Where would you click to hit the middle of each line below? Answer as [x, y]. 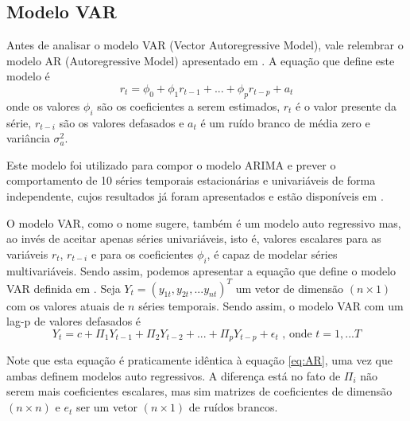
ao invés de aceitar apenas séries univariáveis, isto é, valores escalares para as [194, 238]
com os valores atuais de [66, 305]
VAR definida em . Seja [64, 288]
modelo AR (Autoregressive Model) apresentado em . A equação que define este [201, 60]
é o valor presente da [346, 105]
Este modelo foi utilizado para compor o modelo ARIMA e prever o [171, 164]
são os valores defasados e [122, 122]
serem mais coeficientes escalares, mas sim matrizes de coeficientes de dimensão [199, 391]
